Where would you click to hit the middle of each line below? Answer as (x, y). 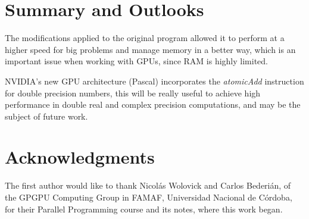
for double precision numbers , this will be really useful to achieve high (133, 93)
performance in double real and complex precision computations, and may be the (153, 104)
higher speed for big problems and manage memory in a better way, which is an (150, 49)
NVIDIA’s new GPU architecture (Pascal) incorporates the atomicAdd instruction (154, 81)
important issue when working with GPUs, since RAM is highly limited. (136, 61)
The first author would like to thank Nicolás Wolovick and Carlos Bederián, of (148, 185)
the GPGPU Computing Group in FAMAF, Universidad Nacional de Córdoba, (149, 197)
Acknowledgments (80, 157)
